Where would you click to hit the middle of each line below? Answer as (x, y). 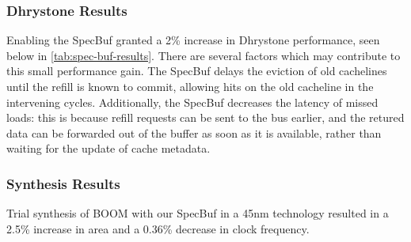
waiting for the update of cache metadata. (108, 148)
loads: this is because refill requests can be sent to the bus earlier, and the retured (205, 117)
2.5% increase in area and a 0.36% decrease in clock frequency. (158, 228)
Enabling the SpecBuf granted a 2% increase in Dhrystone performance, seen (193, 40)
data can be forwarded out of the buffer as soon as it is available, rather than (194, 132)
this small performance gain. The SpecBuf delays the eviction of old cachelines (197, 71)
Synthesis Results (63, 183)
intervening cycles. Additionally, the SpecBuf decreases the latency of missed (192, 102)
